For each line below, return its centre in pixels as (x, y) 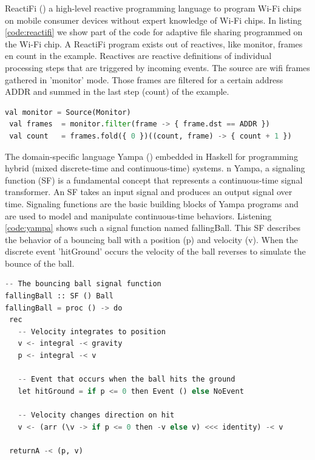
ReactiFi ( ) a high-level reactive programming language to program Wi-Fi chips (153, 8)
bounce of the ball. (40, 263)
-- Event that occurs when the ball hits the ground (127, 379)
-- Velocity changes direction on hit (96, 415)
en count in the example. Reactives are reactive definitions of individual (138, 56)
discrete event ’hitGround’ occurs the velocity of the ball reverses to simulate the (155, 251)
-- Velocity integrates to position (92, 331)
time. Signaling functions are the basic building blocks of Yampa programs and (152, 203)
